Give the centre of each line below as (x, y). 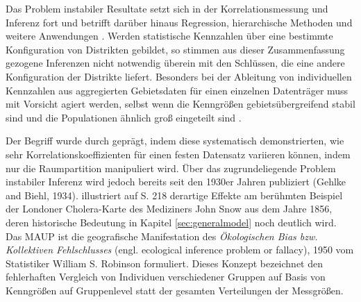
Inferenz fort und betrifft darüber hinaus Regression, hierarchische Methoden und (179, 22)
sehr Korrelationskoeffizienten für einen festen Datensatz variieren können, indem (178, 154)
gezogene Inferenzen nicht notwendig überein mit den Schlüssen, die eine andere (175, 63)
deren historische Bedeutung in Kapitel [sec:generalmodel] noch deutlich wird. (171, 222)
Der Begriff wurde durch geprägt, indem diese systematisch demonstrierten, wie (175, 141)
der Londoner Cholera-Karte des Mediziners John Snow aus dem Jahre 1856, (169, 209)
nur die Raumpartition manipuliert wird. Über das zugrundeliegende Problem (171, 168)
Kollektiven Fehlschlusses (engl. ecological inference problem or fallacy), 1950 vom (180, 250)
